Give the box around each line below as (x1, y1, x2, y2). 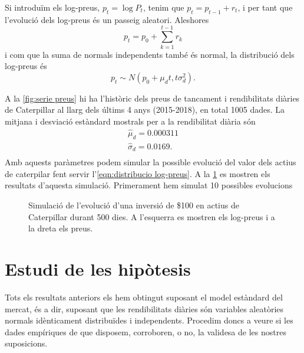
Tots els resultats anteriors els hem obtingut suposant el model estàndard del (5, 290, 283, 303)
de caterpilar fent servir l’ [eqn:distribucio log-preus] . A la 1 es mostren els (5, 167, 270, 179)
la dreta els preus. (28, 222, 93, 234)
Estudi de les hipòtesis (5, 257, 191, 281)
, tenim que (143, 1, 184, 13)
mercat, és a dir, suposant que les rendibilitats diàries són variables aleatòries (5, 302, 284, 315)
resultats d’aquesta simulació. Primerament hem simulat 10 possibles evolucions (5, 179, 293, 191)
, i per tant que (237, 1, 293, 13)
